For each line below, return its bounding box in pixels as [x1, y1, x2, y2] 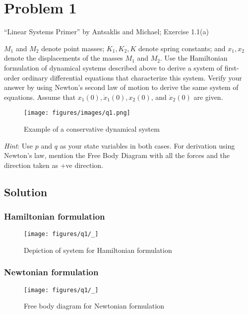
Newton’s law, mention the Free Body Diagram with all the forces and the [4, 150, 230, 160]
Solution [4, 184, 48, 199]
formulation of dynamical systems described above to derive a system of [4, 62, 222, 73]
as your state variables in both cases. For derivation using [60, 140, 235, 151]
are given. [193, 91, 223, 102]
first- [224, 62, 239, 73]
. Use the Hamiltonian [160, 53, 228, 63]
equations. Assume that [4, 91, 76, 102]
